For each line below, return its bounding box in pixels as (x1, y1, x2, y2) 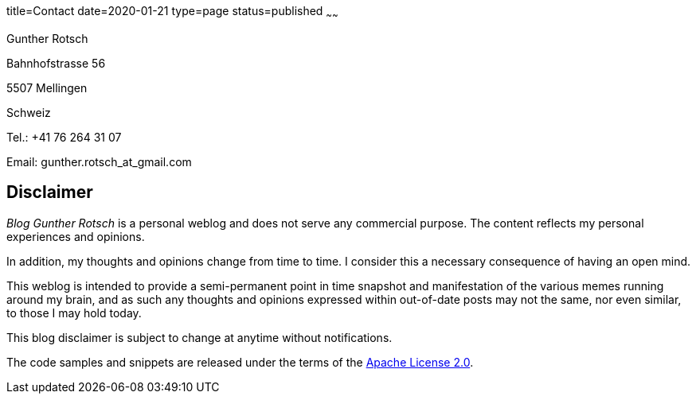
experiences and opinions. (6, 229, 145, 243)
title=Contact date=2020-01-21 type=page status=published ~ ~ (6, 4, 338, 21)
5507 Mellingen (6, 80, 88, 95)
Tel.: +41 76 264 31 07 (6, 130, 122, 144)
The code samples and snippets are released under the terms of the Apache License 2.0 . (6, 355, 474, 369)
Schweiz (6, 105, 51, 119)
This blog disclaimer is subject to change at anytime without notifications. (6, 330, 393, 344)
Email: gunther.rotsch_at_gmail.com (6, 154, 192, 169)
